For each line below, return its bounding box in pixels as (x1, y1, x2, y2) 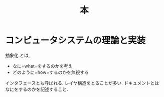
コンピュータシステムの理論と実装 (5, 35, 146, 46)
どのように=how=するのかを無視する (12, 69, 89, 75)
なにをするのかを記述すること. (5, 86, 69, 92)
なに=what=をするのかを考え (12, 63, 73, 69)
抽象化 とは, (5, 52, 30, 58)
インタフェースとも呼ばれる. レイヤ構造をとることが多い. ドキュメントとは (5, 80, 159, 86)
